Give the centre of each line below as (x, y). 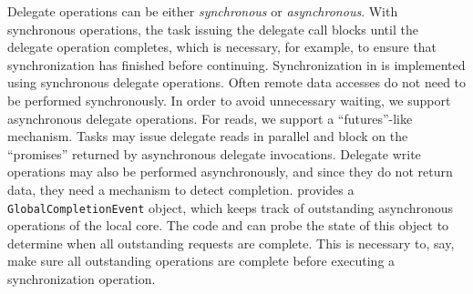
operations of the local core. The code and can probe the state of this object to (228, 225)
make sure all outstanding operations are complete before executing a (201, 261)
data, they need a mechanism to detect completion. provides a (181, 189)
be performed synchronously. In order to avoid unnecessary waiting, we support (229, 100)
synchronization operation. (82, 278)
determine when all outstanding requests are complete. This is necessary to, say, (231, 243)
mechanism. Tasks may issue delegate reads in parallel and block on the (208, 136)
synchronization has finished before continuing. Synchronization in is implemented (236, 64)
